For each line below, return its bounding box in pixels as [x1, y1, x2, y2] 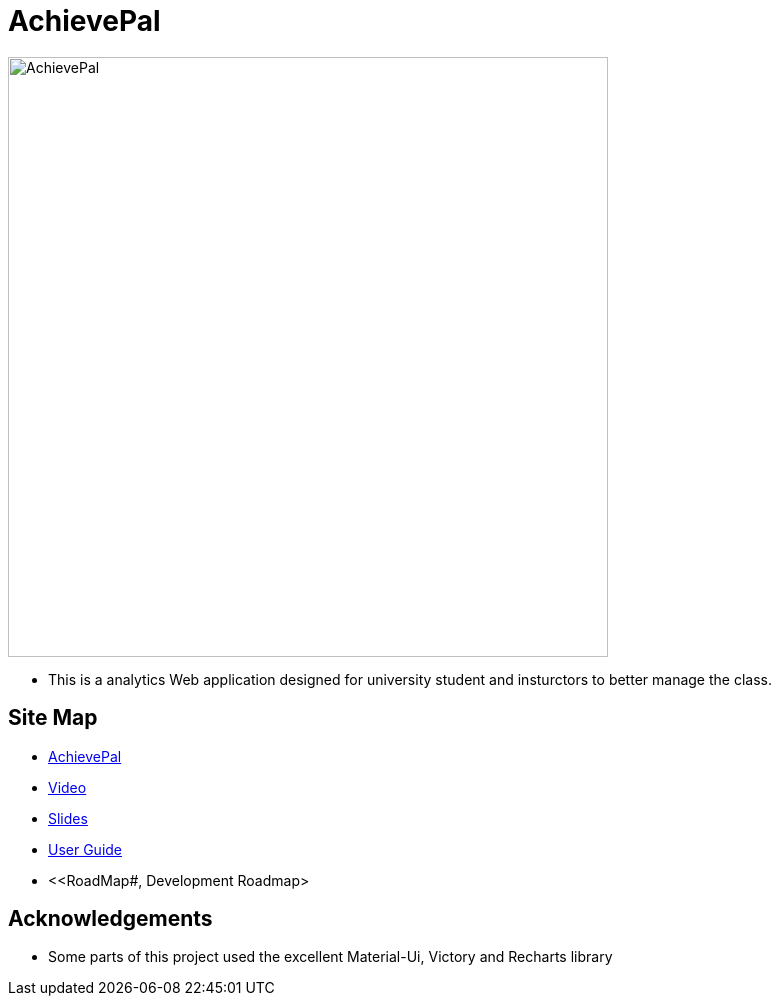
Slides [48, 809, 88, 827]
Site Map [8, 705, 98, 731]
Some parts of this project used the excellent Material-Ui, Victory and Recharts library [48, 948, 613, 966]
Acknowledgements [8, 906, 213, 932]
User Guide [48, 840, 123, 858]
